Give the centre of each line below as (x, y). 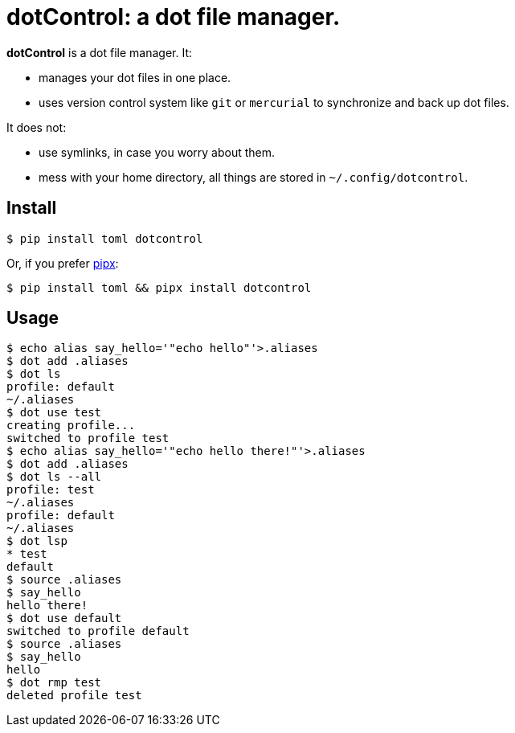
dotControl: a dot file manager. (174, 17)
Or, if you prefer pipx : (63, 263)
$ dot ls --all (54, 477)
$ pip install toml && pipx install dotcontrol (159, 287)
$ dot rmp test (54, 683)
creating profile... (71, 426)
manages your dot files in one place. (135, 77)
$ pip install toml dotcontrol (105, 238)
